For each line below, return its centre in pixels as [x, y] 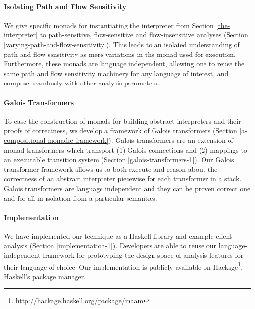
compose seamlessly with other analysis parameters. [82, 83]
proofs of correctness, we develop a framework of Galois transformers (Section [121, 130]
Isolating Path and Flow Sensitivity [65, 6]
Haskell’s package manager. [45, 276]
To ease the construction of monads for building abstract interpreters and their [123, 121]
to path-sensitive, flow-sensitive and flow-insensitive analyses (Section [144, 35]
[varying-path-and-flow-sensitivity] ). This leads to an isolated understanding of [122, 44]
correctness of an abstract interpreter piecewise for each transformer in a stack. [123, 179]
